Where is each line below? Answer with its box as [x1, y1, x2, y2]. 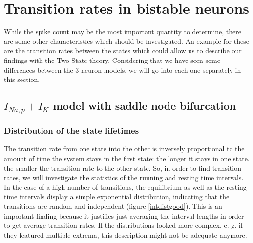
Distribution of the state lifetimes [4, 124, 139, 137]
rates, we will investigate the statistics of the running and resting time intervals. [4, 172, 244, 182]
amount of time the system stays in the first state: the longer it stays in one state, [4, 153, 250, 163]
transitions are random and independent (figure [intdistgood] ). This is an [4, 201, 222, 211]
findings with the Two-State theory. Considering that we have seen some [4, 55, 220, 65]
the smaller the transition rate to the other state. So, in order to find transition [4, 162, 241, 173]
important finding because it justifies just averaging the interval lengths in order [4, 210, 244, 221]
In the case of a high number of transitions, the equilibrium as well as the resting [4, 182, 247, 192]
